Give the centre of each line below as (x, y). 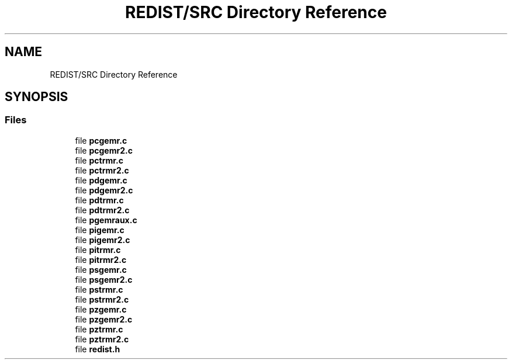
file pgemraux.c (106, 220)
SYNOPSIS (37, 97)
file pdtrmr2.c (102, 210)
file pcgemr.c (101, 140)
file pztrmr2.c (102, 339)
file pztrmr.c (99, 329)
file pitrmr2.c (101, 259)
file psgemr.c (101, 269)
